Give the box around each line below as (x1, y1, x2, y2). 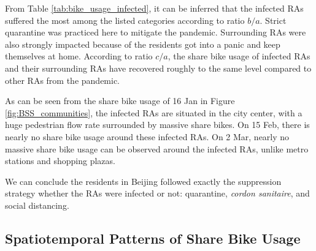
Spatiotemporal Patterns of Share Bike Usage (5, 228, 301, 247)
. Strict (260, 13, 287, 26)
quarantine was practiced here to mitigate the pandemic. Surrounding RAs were (5, 26, 306, 39)
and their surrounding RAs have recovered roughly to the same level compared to (5, 61, 312, 74)
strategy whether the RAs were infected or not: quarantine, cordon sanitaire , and (5, 187, 310, 200)
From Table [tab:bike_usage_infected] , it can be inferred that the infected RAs (5, 2, 304, 14)
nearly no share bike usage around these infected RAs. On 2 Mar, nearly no (5, 130, 290, 143)
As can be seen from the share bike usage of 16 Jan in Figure (5, 94, 235, 107)
